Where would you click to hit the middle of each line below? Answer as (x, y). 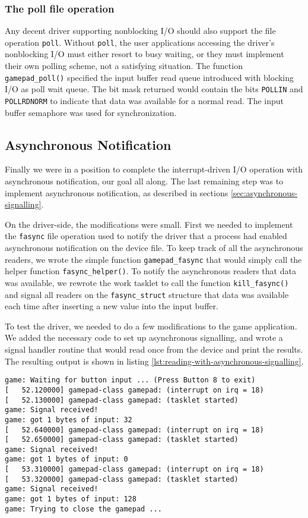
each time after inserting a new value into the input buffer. (112, 306)
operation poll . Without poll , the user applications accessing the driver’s (140, 42)
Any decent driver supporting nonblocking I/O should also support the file (140, 31)
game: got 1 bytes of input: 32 (69, 420)
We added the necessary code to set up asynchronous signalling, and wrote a (144, 338)
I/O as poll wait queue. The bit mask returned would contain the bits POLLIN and (154, 89)
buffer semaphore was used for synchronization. (91, 112)
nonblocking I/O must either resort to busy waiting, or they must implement (145, 54)
